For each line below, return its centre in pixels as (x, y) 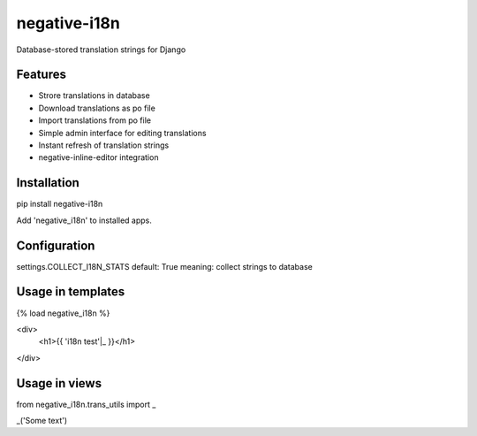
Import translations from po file (95, 120)
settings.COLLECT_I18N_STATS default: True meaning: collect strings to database (164, 266)
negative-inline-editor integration (98, 157)
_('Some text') (42, 420)
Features (41, 75)
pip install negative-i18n (60, 204)
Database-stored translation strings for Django (101, 50)
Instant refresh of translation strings (104, 145)
